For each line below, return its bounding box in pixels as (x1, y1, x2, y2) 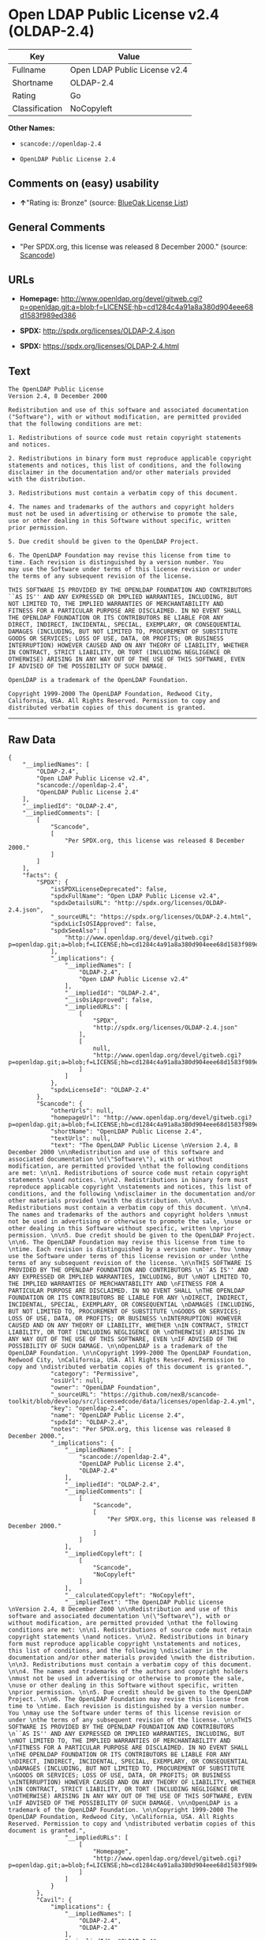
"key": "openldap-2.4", (50, 1404, 129, 1412)
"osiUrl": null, (50, 1377, 104, 1385)
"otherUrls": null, (50, 1107, 114, 1115)
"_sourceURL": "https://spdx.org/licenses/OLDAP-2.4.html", (50, 913, 252, 921)
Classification (12, 103, 63, 114)
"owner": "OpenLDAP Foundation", (50, 1384, 160, 1392)
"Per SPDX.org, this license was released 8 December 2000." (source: (19, 241, 248, 251)
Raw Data (8, 733, 57, 746)
